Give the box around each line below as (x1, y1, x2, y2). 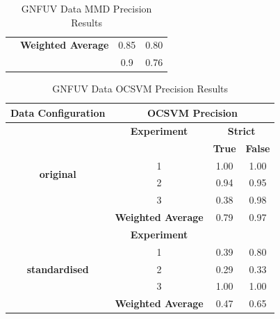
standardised (26, 261, 89, 276)
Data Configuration (10, 105, 106, 120)
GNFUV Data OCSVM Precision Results (52, 81, 229, 96)
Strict (227, 123, 256, 138)
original (39, 166, 76, 181)
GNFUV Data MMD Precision (21, 1, 152, 15)
